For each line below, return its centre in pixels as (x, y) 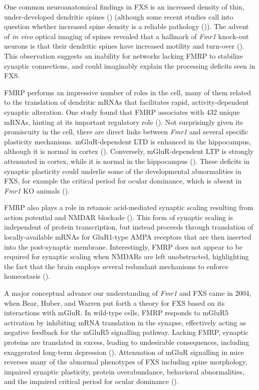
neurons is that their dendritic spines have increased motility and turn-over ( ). (124, 46)
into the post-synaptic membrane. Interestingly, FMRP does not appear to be (123, 246)
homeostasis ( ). (27, 276)
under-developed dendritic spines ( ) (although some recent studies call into (119, 16)
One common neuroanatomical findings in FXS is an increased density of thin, (124, 7)
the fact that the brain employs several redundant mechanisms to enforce (116, 266)
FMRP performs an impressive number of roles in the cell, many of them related (128, 92)
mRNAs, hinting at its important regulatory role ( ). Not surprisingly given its (123, 122)
